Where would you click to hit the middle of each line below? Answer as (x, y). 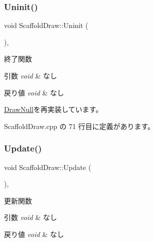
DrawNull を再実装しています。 (53, 109)
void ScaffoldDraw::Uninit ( (46, 25)
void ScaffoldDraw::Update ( (48, 167)
